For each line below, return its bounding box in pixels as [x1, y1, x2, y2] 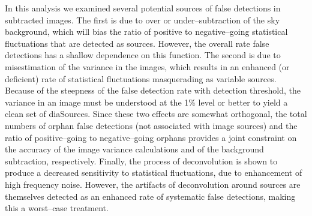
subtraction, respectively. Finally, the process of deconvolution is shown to [5, 154, 278, 167]
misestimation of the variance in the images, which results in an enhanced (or [5, 60, 290, 73]
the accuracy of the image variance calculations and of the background [5, 143, 264, 155]
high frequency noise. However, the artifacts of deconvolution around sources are [5, 178, 301, 190]
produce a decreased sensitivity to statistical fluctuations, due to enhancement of [5, 166, 302, 179]
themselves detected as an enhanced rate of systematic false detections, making [5, 190, 296, 202]
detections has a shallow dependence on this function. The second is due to [5, 49, 281, 61]
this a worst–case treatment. [5, 202, 109, 214]
